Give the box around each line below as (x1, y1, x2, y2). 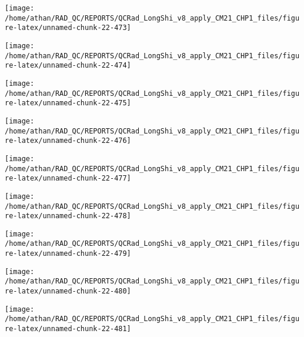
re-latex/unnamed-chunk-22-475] (5, 99, 131, 108)
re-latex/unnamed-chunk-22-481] (5, 325, 131, 333)
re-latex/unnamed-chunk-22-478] (5, 212, 131, 221)
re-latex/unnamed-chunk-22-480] (5, 287, 131, 296)
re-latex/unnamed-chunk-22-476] (5, 136, 131, 145)
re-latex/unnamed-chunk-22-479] (5, 249, 131, 258)
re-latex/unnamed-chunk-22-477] (5, 174, 131, 183)
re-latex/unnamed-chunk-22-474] (5, 61, 131, 70)
